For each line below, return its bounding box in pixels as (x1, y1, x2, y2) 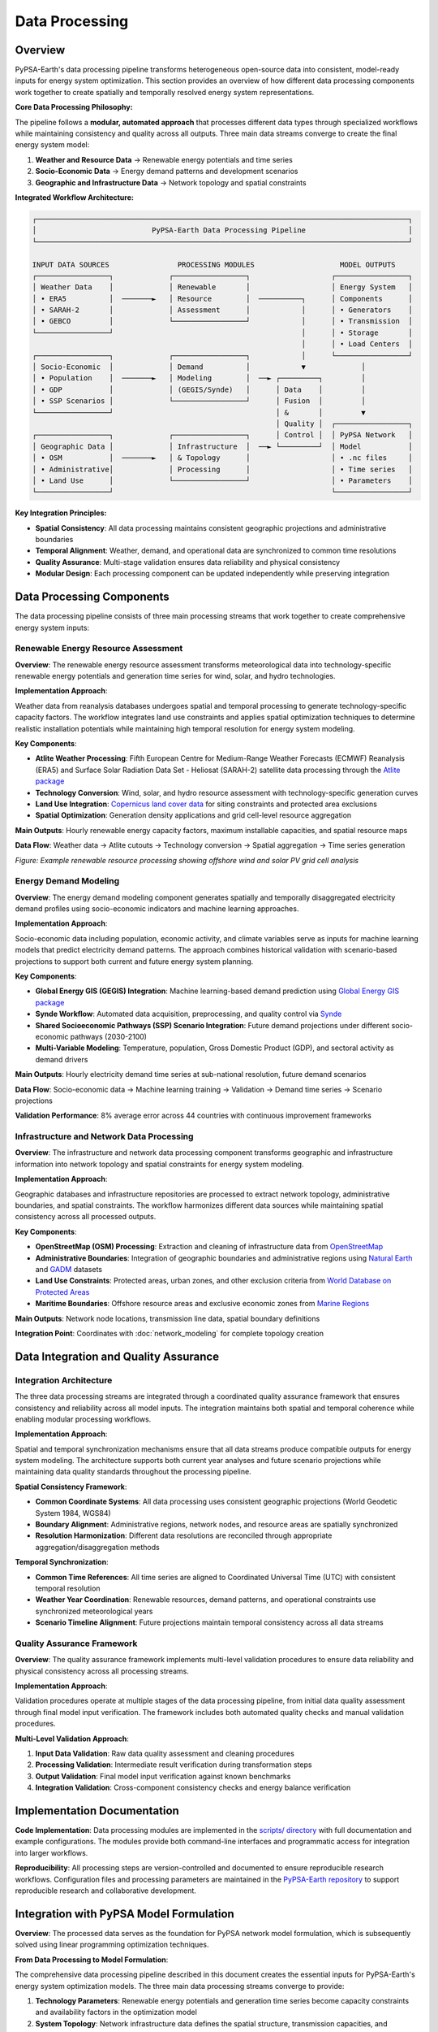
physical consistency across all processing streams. (15, 1666, 190, 1676)
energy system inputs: (15, 623, 89, 632)
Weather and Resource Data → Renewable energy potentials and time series (35, 154, 294, 164)
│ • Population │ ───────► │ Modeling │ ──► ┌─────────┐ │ (32, 374, 367, 383)
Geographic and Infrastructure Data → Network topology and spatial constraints (35, 177, 307, 187)
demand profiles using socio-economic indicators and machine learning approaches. (15, 904, 299, 914)
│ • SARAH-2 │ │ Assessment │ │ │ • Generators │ (32, 306, 413, 315)
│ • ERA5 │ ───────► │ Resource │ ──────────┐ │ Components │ (32, 293, 413, 303)
